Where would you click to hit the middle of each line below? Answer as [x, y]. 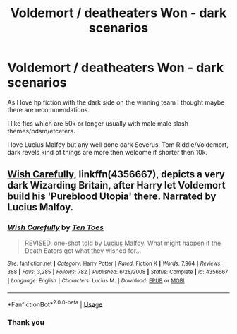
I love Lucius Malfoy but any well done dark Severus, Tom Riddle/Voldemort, [118, 144]
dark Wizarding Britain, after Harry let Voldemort [116, 185]
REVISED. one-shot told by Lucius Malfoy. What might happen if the [123, 243]
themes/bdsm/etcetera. [42, 131]
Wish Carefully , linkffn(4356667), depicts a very [116, 174]
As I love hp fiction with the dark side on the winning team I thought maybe [116, 102]
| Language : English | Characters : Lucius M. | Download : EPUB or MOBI [96, 280]
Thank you [26, 323]
